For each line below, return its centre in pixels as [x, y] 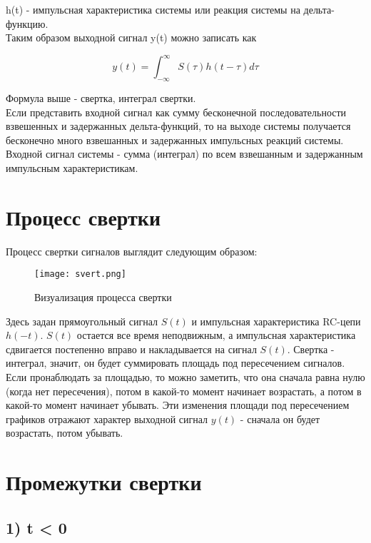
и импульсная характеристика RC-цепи [276, 321]
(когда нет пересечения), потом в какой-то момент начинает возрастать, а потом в [184, 391]
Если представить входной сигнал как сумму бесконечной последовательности [176, 112]
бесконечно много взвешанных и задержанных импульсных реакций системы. [175, 139]
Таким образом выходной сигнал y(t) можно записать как [131, 37]
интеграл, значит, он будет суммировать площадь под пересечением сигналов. [176, 363]
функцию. [27, 23]
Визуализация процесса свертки [103, 297]
